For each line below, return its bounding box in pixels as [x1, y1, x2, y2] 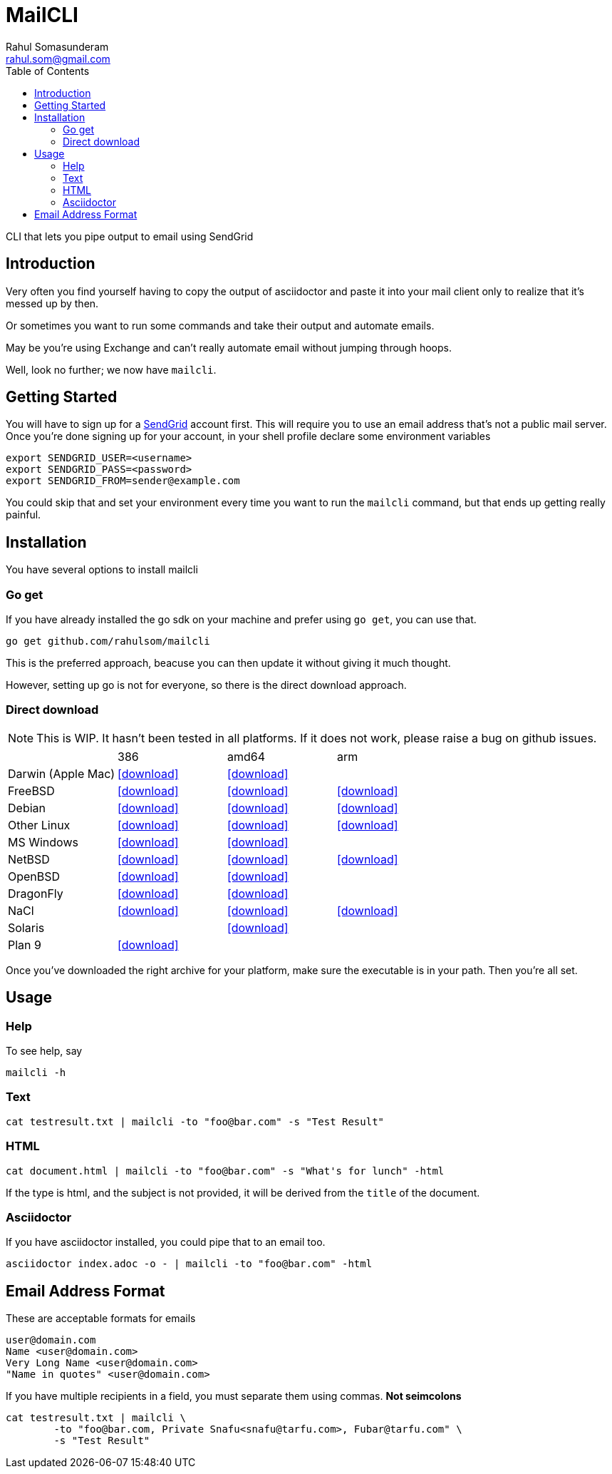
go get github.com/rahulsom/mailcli [6, 635, 210, 648]
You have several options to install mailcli [6, 563, 198, 576]
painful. [6, 508, 41, 521]
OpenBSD [8, 869, 61, 884]
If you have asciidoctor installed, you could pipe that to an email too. [6, 1236, 326, 1249]
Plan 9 [8, 937, 41, 952]
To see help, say [6, 1045, 83, 1057]
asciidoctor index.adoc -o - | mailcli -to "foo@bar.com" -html [6, 1258, 373, 1270]
